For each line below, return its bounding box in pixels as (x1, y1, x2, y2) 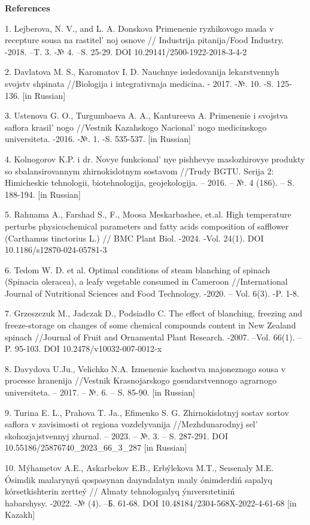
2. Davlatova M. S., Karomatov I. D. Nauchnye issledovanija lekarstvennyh (5, 65, 279, 78)
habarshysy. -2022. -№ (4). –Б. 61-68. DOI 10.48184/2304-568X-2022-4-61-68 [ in (5, 496, 297, 509)
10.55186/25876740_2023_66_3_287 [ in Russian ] (5, 441, 187, 454)
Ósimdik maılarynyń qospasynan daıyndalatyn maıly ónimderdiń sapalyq (5, 473, 272, 485)
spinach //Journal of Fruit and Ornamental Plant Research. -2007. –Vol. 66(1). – (5, 330, 302, 343)
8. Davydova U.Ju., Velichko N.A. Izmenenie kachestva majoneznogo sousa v (5, 362, 286, 375)
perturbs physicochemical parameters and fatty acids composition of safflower (5, 219, 289, 232)
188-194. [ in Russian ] (5, 188, 81, 200)
